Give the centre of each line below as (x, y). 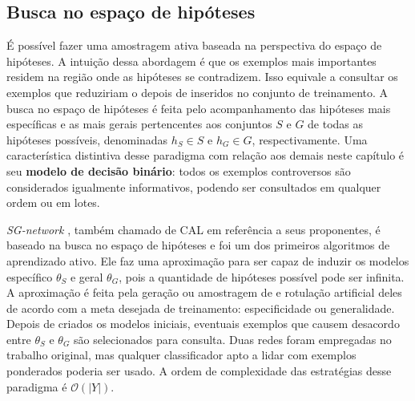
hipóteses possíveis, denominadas (87, 139)
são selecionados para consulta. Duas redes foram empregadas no (233, 339)
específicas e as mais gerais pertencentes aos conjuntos (139, 124)
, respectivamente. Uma (310, 139)
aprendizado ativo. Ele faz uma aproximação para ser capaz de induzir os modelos (208, 260)
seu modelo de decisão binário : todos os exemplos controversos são (179, 170)
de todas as (336, 124)
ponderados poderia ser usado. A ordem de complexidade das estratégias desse (199, 371)
